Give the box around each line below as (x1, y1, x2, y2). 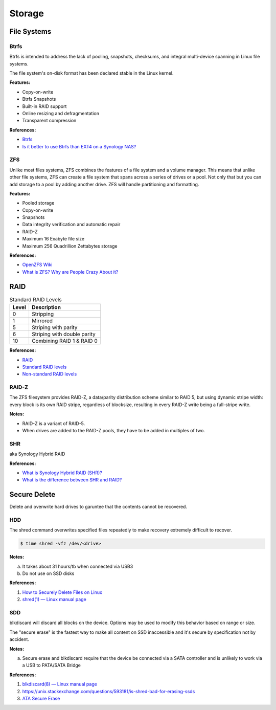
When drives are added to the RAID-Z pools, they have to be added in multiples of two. (22, 427, 205, 433)
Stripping (31, 310, 54, 318)
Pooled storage (22, 200, 55, 206)
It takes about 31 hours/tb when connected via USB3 (22, 563, 133, 569)
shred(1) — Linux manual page (22, 596, 86, 603)
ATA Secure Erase (22, 695, 60, 701)
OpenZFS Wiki (22, 261, 53, 268)
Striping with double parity (31, 330, 96, 338)
